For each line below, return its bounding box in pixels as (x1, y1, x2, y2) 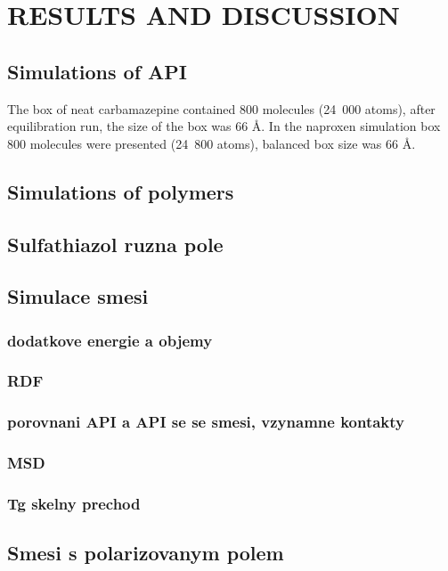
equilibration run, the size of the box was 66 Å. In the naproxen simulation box (7, 117, 441, 135)
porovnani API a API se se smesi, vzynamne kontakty (7, 411, 405, 433)
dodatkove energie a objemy (7, 329, 213, 351)
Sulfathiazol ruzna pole (7, 230, 224, 257)
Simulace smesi (7, 282, 149, 310)
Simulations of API (7, 57, 187, 85)
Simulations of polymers (7, 177, 234, 205)
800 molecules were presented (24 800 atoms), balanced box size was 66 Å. (7, 134, 416, 152)
